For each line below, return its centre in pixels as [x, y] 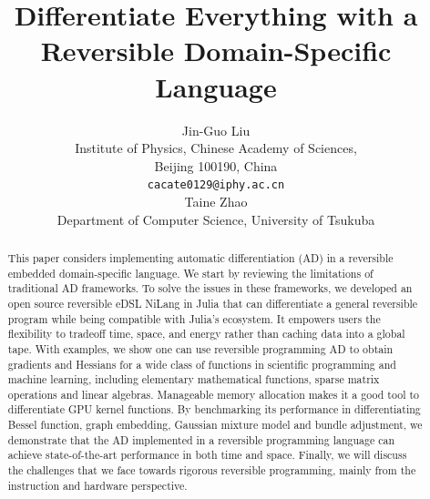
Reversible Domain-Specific [216, 51]
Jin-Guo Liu [216, 130]
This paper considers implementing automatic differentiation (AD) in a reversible [200, 257]
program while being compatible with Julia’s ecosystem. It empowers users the [194, 318]
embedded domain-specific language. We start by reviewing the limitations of [190, 273]
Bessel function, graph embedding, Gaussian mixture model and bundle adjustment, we [215, 425]
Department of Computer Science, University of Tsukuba [216, 219]
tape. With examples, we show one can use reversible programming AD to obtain [200, 348]
